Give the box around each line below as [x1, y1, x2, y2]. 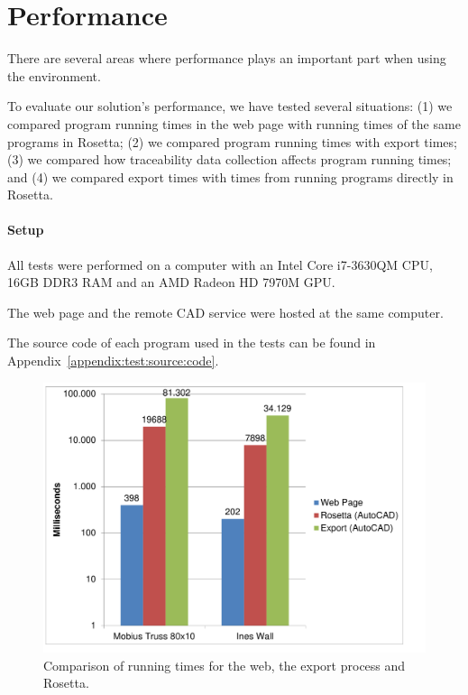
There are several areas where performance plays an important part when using [7, 49, 446, 68]
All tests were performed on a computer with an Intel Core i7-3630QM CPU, [7, 255, 433, 273]
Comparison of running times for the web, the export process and [43, 655, 406, 674]
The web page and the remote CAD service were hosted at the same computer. [7, 302, 444, 321]
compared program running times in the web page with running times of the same [7, 114, 461, 133]
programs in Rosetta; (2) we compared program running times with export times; [7, 132, 457, 151]
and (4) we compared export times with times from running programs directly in [7, 167, 454, 186]
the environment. [7, 66, 101, 85]
